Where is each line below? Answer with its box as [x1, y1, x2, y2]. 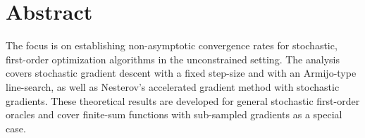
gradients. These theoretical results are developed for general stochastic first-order [6, 93, 360, 108]
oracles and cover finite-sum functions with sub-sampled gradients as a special [6, 107, 342, 122]
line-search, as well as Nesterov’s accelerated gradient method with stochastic [6, 79, 340, 94]
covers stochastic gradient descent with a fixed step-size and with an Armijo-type [6, 65, 357, 80]
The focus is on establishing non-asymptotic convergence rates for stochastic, [6, 38, 338, 53]
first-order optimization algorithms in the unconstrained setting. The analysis [6, 51, 340, 66]
